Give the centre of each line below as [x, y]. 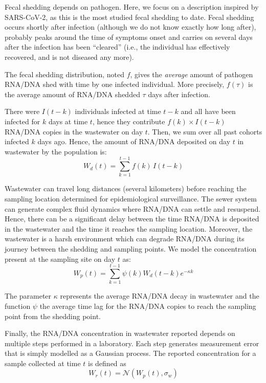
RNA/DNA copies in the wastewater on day [74, 131]
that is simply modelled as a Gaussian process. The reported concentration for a [130, 353]
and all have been [208, 111]
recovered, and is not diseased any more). [69, 57]
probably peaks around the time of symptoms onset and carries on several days [129, 37]
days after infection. [179, 94]
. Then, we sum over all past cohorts [205, 131]
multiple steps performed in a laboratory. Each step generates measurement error [132, 343]
